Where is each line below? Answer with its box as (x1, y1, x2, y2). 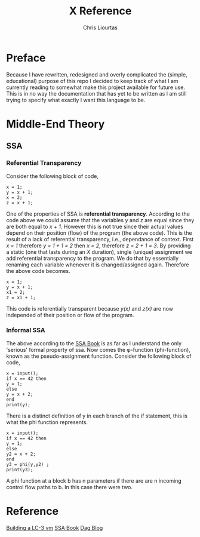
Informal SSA (6, 326, 45, 335)
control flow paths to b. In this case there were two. (6, 483, 133, 490)
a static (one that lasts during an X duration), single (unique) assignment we (6, 248, 193, 255)
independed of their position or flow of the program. (6, 311, 134, 318)
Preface (6, 51, 46, 65)
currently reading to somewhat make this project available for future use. (6, 84, 185, 91)
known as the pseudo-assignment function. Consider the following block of (6, 352, 192, 360)
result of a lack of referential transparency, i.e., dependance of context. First (6, 235, 194, 243)
